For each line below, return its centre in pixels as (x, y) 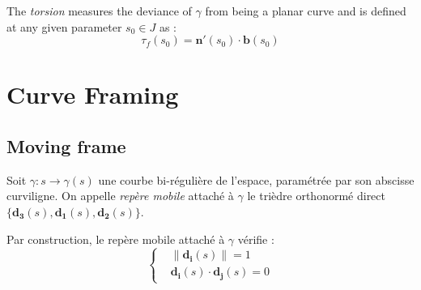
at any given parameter (64, 26)
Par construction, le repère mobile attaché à (116, 239)
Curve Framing (93, 94)
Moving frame (66, 145)
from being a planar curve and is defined (306, 11)
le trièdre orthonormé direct (316, 196)
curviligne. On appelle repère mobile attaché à (120, 196)
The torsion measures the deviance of (99, 11)
